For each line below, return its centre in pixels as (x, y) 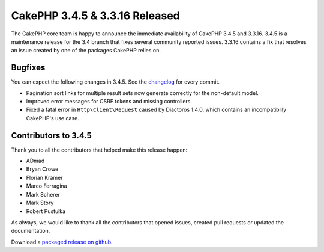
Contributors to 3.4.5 (52, 135)
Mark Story (40, 203)
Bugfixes (28, 68)
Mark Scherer (43, 194)
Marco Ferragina (46, 186)
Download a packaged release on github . (62, 242)
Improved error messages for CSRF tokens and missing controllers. (109, 102)
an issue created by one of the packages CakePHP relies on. (86, 51)
